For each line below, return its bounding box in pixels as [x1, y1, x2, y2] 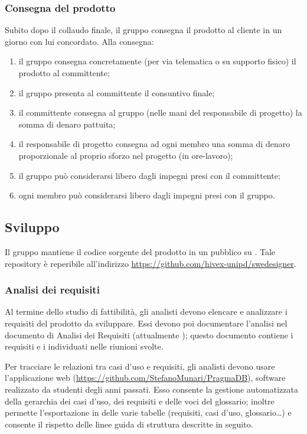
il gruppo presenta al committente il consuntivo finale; [18, 86, 215, 99]
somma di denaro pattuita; [18, 118, 116, 130]
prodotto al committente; [18, 67, 110, 79]
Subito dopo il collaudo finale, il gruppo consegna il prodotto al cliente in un [5, 24, 282, 36]
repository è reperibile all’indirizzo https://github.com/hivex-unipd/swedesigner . [5, 257, 296, 269]
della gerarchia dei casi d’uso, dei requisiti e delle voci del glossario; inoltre [5, 394, 275, 407]
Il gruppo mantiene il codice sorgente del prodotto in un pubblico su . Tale [5, 245, 276, 257]
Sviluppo [5, 218, 60, 236]
